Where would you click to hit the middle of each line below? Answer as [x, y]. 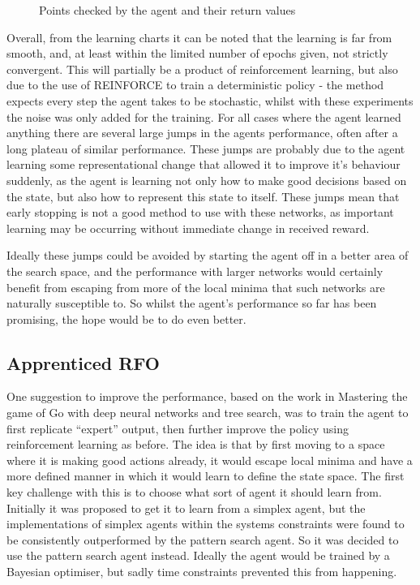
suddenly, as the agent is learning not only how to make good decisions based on [207, 180]
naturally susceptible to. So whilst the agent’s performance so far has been [192, 303]
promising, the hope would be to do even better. [126, 318]
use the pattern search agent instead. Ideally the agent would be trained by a [198, 555]
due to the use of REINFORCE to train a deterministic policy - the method [195, 85]
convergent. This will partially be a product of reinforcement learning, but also [202, 69]
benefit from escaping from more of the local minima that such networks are [196, 287]
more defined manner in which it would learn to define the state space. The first [206, 476]
